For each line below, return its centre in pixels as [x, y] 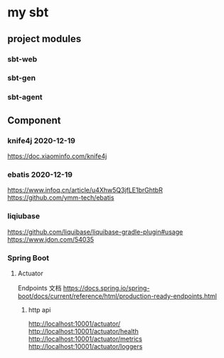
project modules [44, 39]
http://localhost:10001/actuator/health [83, 331]
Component [34, 120]
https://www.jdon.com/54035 [51, 239]
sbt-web [22, 59]
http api [39, 310]
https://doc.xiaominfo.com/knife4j [57, 156]
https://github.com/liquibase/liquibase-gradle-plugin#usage [95, 232]
